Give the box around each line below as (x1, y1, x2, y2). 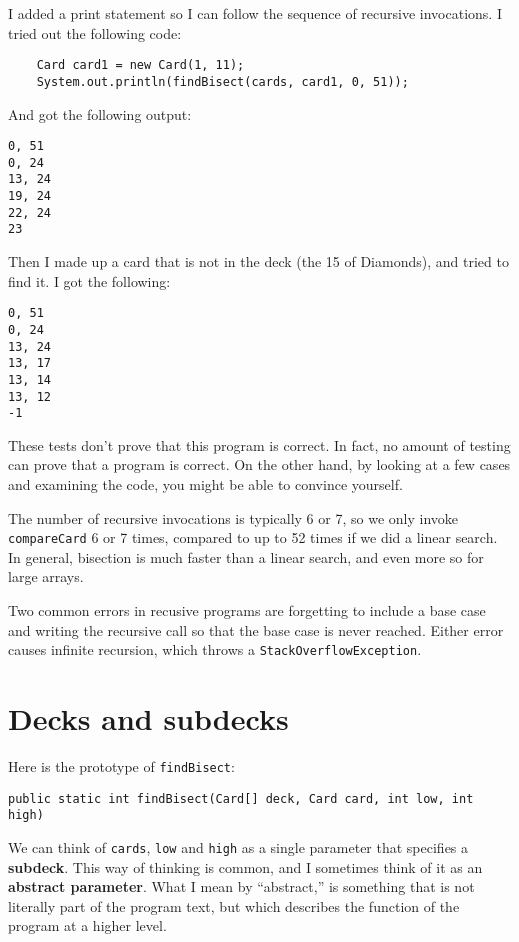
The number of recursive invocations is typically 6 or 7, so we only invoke (8, 507, 458, 528)
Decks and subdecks (8, 698, 289, 739)
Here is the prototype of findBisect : (8, 756, 235, 776)
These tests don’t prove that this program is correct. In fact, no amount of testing (8, 434, 511, 455)
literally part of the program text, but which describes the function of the (8, 895, 460, 916)
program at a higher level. (8, 915, 167, 936)
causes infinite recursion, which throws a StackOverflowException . (8, 639, 422, 660)
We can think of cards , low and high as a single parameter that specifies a (8, 836, 469, 857)
